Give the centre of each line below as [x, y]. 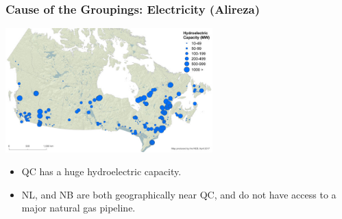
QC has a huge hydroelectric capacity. [101, 171]
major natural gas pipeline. [78, 208]
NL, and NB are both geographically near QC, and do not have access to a [179, 194]
